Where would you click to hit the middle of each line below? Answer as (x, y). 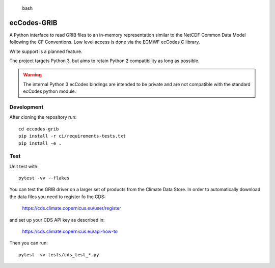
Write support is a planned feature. (46, 51)
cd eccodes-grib (39, 129)
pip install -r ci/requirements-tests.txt (72, 136)
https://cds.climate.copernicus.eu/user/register (72, 208)
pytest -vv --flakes (44, 178)
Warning (32, 75)
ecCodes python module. (50, 91)
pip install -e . (40, 143)
